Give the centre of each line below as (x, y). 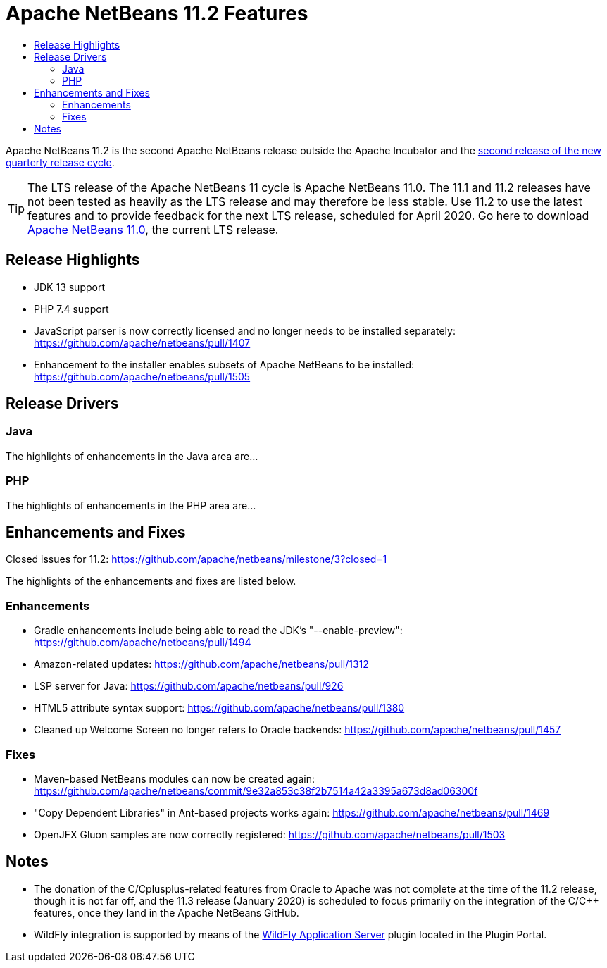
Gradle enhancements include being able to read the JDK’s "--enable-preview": (218, 631)
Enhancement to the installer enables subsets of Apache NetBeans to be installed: (224, 364)
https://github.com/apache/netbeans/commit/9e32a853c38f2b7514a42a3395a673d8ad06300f (256, 790)
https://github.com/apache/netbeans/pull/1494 (143, 643)
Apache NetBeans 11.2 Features (157, 13)
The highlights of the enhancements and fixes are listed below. (151, 581)
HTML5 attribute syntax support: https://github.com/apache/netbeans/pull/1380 (219, 708)
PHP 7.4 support (71, 309)
